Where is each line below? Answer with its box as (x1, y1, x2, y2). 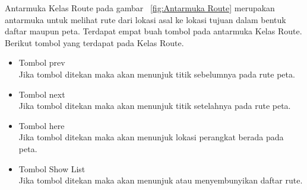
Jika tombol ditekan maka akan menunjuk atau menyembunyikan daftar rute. (18, 174, 303, 186)
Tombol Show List (18, 162, 86, 175)
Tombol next (18, 88, 65, 100)
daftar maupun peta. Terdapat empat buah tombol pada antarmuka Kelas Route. (5, 25, 302, 37)
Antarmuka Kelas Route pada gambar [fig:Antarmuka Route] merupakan (5, 2, 275, 14)
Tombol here (18, 119, 65, 131)
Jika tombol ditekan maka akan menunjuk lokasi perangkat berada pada (18, 131, 284, 143)
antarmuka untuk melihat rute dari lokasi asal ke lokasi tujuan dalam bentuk (5, 13, 286, 25)
